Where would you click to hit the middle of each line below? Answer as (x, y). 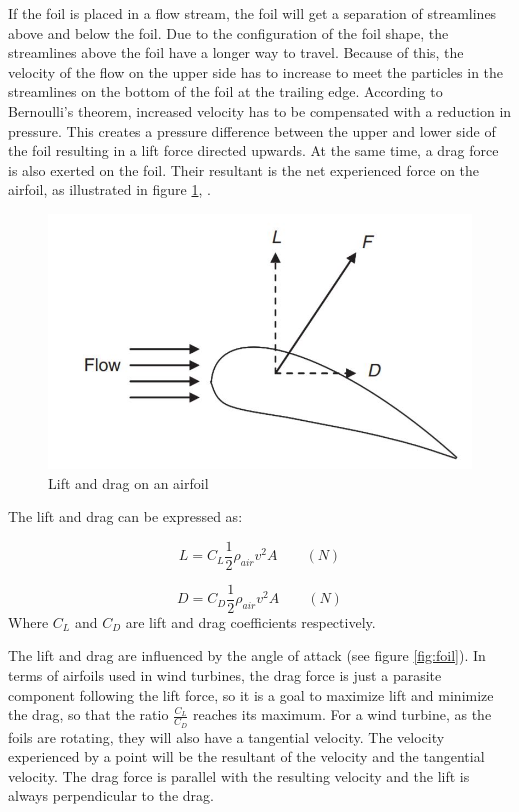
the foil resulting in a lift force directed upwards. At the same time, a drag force (253, 150)
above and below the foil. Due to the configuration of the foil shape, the (228, 32)
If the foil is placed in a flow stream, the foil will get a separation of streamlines (252, 13)
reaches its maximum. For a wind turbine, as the (342, 714)
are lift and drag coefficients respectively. (250, 621)
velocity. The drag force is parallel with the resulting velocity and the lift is (239, 775)
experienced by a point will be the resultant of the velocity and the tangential (246, 756)
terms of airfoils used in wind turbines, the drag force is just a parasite (225, 675)
